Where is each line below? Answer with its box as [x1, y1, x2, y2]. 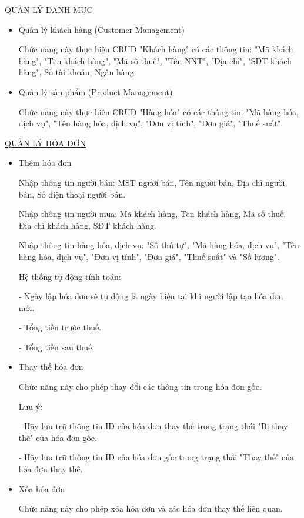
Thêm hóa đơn [18, 156, 72, 169]
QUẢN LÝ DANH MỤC [5, 4, 93, 15]
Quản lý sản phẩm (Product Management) [18, 85, 173, 98]
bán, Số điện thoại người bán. [18, 188, 126, 200]
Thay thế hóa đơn [18, 360, 83, 373]
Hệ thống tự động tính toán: [18, 270, 121, 282]
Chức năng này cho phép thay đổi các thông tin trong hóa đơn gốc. [18, 380, 262, 393]
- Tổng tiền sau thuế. [18, 340, 95, 353]
